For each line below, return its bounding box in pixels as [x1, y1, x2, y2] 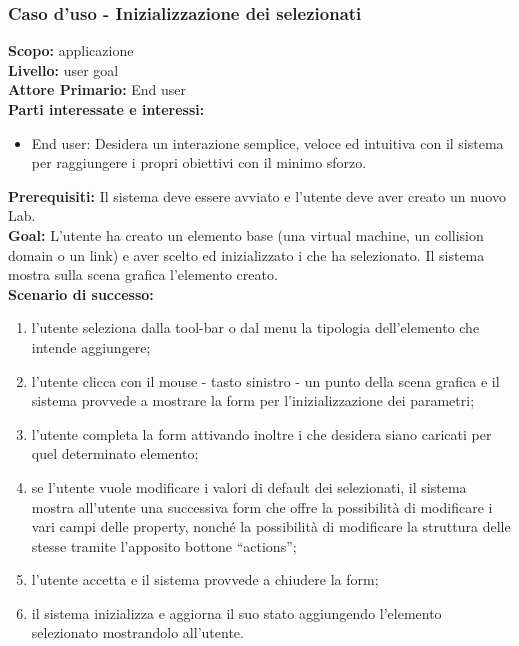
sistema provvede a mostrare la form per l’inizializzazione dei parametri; [31, 390, 475, 411]
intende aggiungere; [31, 336, 151, 357]
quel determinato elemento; [31, 443, 199, 464]
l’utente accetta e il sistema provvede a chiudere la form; [31, 569, 379, 590]
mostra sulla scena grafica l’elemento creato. [8, 264, 278, 285]
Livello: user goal [8, 59, 119, 80]
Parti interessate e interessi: [8, 99, 205, 119]
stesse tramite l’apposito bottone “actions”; [31, 535, 297, 556]
